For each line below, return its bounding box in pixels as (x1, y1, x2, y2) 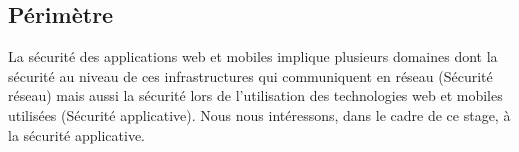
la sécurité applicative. (8, 124, 146, 145)
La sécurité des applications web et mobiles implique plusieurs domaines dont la (8, 46, 498, 67)
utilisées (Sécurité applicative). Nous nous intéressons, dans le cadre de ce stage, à (8, 104, 511, 125)
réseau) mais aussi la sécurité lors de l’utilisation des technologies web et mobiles (8, 85, 503, 106)
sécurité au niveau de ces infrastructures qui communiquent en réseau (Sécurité (8, 65, 493, 86)
